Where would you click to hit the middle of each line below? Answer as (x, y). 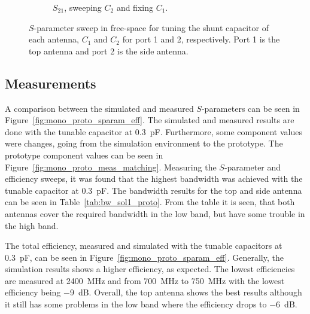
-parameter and (253, 167)
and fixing (135, 7)
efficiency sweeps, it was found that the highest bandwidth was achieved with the (154, 179)
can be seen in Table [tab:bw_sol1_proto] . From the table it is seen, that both (150, 202)
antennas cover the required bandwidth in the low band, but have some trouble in (155, 213)
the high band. (32, 225)
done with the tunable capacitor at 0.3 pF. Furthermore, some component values (154, 131)
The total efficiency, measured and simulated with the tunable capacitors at (144, 246)
